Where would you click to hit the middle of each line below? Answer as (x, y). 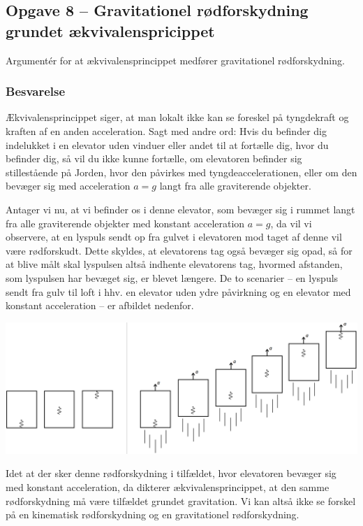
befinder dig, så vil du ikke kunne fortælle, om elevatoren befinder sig (154, 158)
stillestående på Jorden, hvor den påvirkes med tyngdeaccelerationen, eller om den (181, 172)
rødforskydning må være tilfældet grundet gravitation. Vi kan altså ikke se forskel (181, 500)
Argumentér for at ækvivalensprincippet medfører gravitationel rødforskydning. (175, 60)
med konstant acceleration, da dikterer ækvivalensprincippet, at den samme (168, 486)
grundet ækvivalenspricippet (110, 30)
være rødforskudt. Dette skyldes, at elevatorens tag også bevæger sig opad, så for (179, 250)
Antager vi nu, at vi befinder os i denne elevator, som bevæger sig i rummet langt (180, 209)
